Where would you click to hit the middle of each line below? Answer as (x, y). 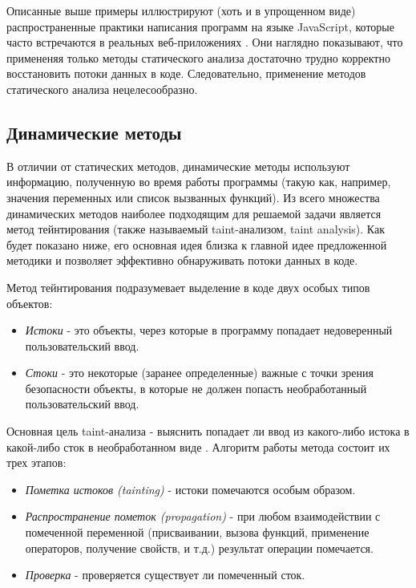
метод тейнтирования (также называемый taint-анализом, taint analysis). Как (196, 229)
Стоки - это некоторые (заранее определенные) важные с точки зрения (199, 373)
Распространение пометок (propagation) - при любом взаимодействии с (203, 516)
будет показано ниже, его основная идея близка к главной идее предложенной (197, 244)
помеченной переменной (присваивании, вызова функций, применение (197, 532)
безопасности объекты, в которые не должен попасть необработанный (196, 388)
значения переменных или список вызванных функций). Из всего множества (193, 197)
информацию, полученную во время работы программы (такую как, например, (199, 182)
